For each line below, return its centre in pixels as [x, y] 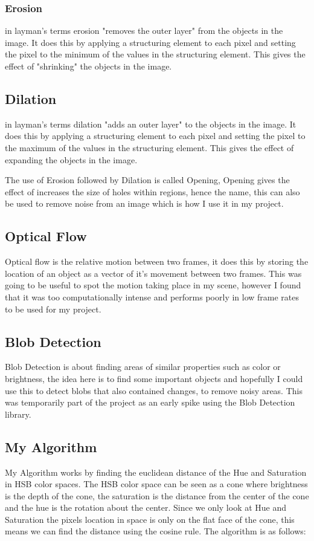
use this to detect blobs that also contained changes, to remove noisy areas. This [154, 390]
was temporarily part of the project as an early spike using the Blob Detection [150, 402]
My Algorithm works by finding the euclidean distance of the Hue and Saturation [156, 472]
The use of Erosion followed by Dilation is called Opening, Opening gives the [147, 180]
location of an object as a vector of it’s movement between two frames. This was [153, 273]
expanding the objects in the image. [71, 159]
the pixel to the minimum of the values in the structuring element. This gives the [155, 54]
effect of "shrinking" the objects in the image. [88, 66]
